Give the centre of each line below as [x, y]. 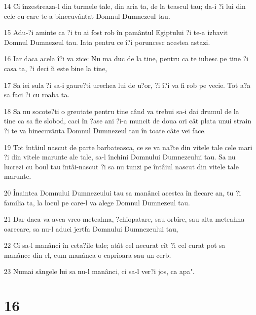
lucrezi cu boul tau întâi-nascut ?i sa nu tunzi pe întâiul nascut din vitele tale [121, 166]
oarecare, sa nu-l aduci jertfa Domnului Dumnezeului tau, [91, 228]
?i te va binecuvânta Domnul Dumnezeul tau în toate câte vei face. [105, 130]
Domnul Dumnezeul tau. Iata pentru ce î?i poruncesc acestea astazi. [107, 42]
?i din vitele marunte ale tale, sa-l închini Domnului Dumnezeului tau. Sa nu [120, 157]
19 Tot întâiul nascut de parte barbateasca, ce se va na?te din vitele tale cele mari [128, 147]
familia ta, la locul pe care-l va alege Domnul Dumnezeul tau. [97, 202]
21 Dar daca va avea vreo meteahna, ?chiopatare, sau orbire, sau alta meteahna [124, 219]
